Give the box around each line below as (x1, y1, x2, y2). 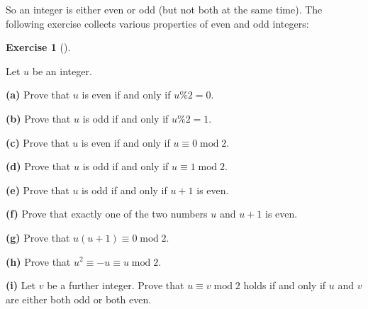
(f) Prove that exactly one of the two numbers (6, 206, 208, 221)
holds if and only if (243, 278, 326, 293)
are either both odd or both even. (6, 291, 152, 306)
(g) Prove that (6, 230, 70, 245)
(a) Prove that (6, 87, 70, 102)
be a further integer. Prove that (47, 278, 184, 293)
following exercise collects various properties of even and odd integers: (6, 16, 309, 30)
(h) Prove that (6, 254, 71, 269)
